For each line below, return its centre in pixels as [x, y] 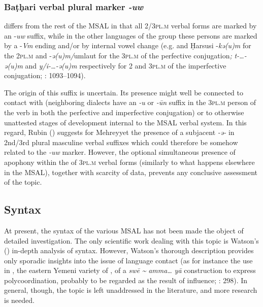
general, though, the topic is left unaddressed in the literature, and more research [131, 290]
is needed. [19, 300]
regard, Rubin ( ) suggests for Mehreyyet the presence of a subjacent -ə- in [119, 132]
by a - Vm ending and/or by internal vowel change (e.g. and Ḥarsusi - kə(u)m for [128, 45]
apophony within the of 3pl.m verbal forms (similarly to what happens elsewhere [129, 162]
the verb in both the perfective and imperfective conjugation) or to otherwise [124, 112]
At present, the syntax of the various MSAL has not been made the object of [124, 230]
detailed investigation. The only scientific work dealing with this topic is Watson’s [131, 240]
